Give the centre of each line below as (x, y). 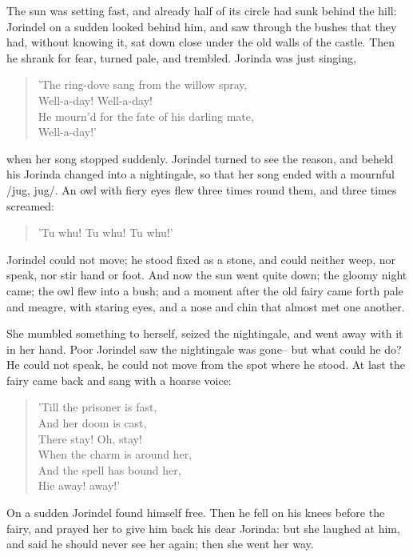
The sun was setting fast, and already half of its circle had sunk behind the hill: (202, 10)
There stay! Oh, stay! (90, 438)
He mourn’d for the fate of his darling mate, (146, 116)
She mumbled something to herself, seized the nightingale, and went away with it (205, 333)
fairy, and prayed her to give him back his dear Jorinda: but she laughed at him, (203, 528)
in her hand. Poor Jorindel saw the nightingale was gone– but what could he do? (204, 349)
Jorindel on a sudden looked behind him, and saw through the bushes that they (202, 26)
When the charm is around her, (115, 454)
